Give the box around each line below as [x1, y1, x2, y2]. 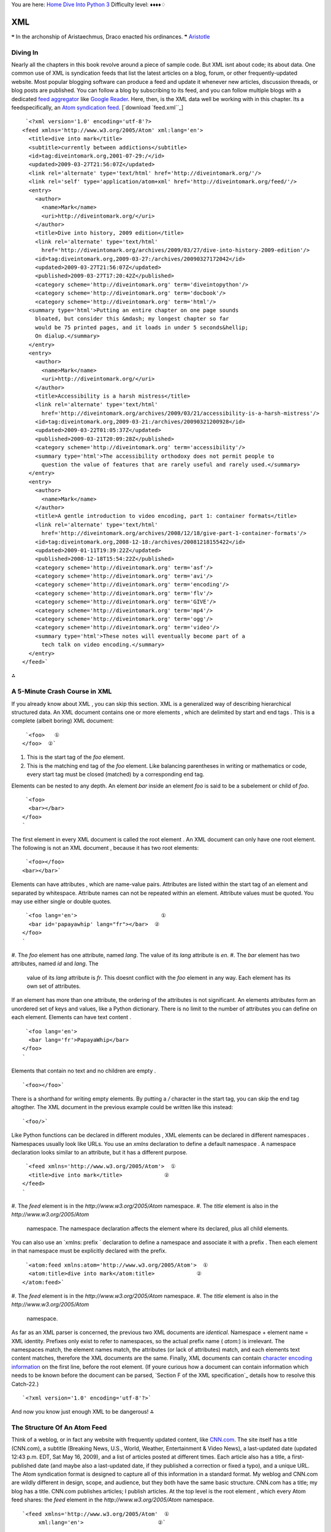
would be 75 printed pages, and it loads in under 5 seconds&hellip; [34, 324, 249, 331]
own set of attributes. [26, 982, 81, 990]
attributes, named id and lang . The [11, 960, 99, 968]
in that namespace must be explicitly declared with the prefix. [11, 1247, 167, 1254]
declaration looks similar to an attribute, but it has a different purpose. [11, 1148, 188, 1156]
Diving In [11, 48, 39, 56]
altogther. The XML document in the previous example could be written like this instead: [11, 1104, 234, 1111]
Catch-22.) [11, 1380, 39, 1387]
